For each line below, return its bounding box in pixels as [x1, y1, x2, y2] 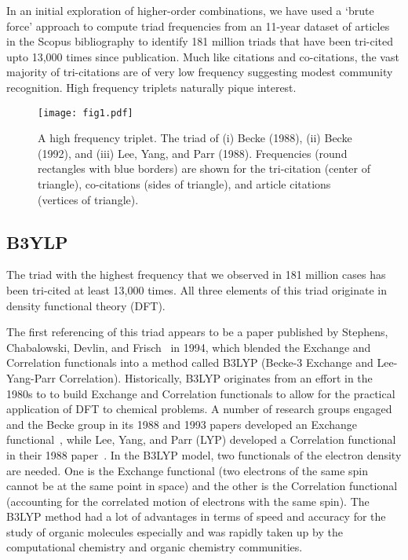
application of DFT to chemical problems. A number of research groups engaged [6, 401, 392, 417]
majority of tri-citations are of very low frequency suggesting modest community [6, 64, 393, 80]
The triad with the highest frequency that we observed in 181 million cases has [6, 266, 386, 283]
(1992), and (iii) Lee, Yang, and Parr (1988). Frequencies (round [38, 145, 348, 161]
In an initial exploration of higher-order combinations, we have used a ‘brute [6, 2, 374, 18]
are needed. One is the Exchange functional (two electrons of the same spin [6, 462, 368, 478]
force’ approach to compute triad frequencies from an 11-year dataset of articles [6, 17, 390, 34]
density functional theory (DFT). [6, 297, 166, 313]
